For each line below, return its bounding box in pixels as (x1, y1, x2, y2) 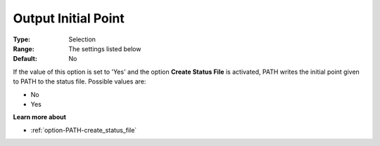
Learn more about (13, 113, 67, 121)
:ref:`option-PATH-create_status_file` (30, 126, 137, 134)
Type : (13, 35, 31, 44)
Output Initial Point (13, 11, 125, 26)
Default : (13, 55, 38, 63)
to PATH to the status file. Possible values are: (13, 77, 146, 86)
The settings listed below (68, 44, 141, 53)
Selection (68, 35, 96, 44)
